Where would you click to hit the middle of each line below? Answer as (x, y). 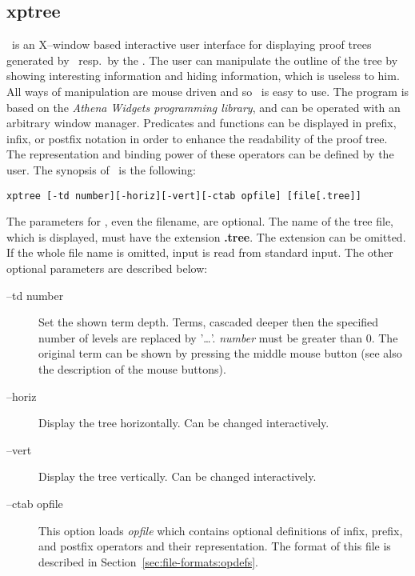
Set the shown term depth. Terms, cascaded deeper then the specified (209, 322)
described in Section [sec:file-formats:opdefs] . (148, 561)
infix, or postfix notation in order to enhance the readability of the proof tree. (197, 138)
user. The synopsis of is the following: (101, 169)
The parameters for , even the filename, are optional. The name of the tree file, (200, 221)
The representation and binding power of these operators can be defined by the (200, 154)
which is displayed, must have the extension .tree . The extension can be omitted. (206, 236)
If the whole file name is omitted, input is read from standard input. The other (200, 252)
